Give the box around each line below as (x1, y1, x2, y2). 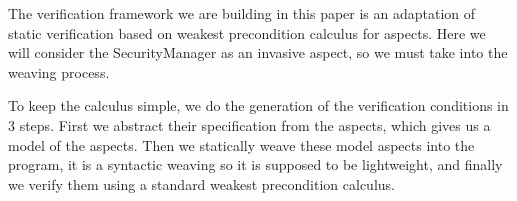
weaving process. (8, 61, 110, 82)
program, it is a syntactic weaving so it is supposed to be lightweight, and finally (8, 154, 503, 175)
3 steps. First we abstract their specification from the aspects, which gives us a (8, 114, 491, 135)
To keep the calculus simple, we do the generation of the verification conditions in (8, 95, 509, 116)
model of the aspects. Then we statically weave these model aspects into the (8, 134, 475, 155)
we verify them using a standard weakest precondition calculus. (8, 173, 395, 194)
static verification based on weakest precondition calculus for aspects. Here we (8, 22, 486, 43)
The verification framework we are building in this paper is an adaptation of (8, 3, 476, 23)
